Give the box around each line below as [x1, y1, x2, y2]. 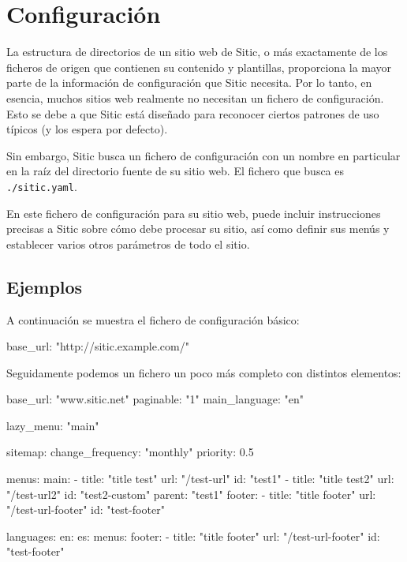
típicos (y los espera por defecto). [6, 121, 168, 137]
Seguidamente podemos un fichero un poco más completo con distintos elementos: [6, 364, 401, 380]
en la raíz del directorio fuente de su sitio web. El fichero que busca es [6, 163, 345, 179]
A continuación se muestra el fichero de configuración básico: [6, 311, 300, 328]
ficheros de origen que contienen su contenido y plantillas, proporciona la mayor [6, 58, 392, 75]
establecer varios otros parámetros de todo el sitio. [6, 235, 250, 252]
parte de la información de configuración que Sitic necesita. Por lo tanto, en [6, 74, 372, 91]
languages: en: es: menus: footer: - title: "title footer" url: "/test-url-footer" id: [6, 527, 380, 544]
